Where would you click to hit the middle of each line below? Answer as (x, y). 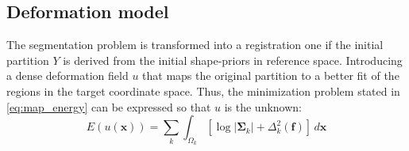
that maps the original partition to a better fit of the (271, 75)
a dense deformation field (68, 75)
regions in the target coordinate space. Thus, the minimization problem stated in (203, 91)
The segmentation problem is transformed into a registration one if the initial (195, 45)
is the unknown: (263, 106)
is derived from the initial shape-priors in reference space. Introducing (233, 60)
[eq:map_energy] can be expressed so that (109, 106)
